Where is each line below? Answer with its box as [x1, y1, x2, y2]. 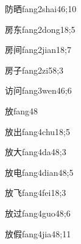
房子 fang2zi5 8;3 [5, 63, 64, 76]
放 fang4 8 [5, 104, 38, 117]
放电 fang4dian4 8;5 [5, 166, 74, 178]
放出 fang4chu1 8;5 [5, 125, 70, 138]
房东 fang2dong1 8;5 [5, 23, 76, 35]
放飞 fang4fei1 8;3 [5, 186, 66, 199]
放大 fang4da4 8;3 [5, 145, 66, 158]
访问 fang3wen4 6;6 [5, 84, 72, 97]
